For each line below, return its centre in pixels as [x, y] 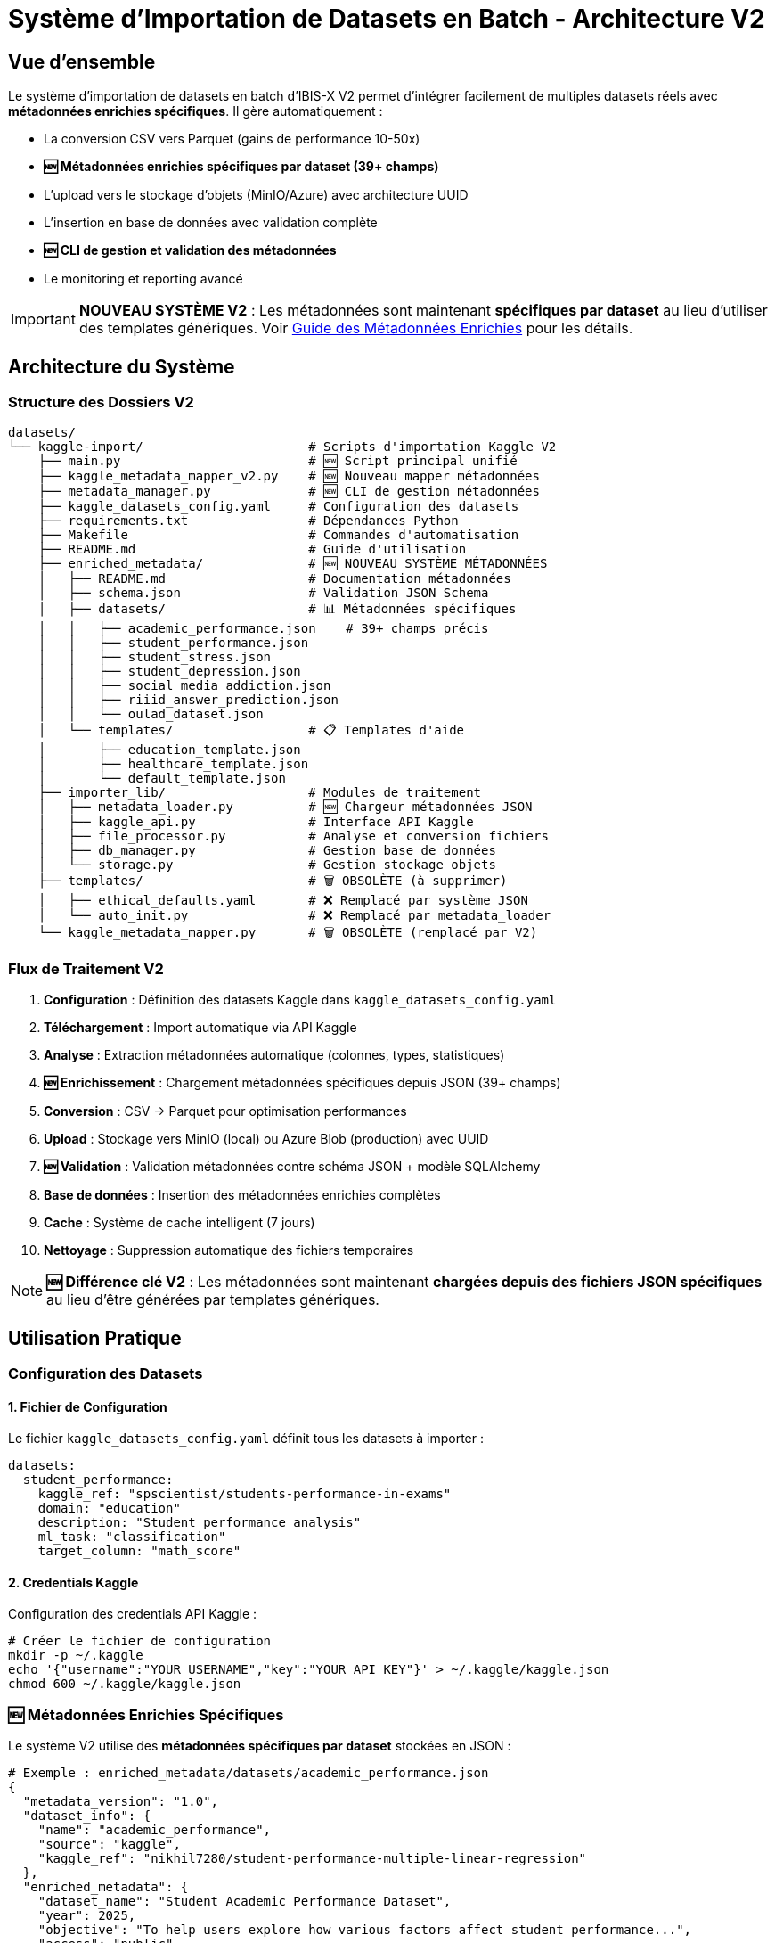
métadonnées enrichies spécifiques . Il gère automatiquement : [196, 111]
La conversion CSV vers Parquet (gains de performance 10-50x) [232, 139]
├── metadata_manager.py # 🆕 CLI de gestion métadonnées [289, 492]
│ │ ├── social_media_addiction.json [184, 686]
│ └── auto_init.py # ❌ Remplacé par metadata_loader [294, 916]
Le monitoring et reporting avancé [143, 279]
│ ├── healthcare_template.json [173, 764]
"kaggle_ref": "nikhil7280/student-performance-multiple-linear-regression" [312, 1859]
